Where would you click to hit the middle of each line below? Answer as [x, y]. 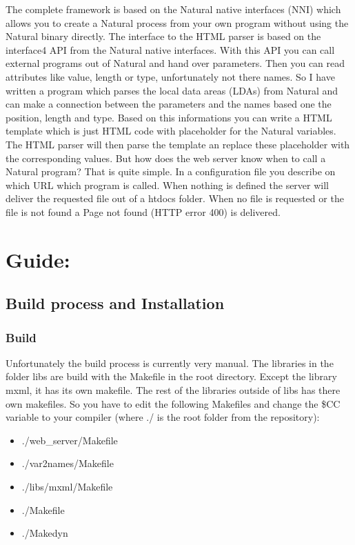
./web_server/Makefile [70, 440]
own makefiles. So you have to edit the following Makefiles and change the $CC [173, 403]
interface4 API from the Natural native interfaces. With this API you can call [170, 49]
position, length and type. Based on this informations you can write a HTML [169, 117]
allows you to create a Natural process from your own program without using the [177, 22]
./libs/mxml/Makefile [67, 487]
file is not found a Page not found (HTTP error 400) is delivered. [143, 211]
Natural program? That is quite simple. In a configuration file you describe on [171, 171]
